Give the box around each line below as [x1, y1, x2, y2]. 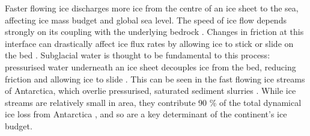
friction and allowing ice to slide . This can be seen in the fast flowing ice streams [5, 72, 305, 85]
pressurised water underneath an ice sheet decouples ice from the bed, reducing [5, 60, 296, 73]
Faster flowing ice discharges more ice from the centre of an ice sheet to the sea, [5, 2, 299, 14]
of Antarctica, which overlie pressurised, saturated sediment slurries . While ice [5, 84, 296, 97]
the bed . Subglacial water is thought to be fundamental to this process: [5, 49, 270, 61]
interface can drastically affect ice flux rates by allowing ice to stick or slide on [5, 37, 294, 49]
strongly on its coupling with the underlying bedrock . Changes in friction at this [5, 25, 304, 38]
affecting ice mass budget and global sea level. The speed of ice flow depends [5, 13, 287, 26]
